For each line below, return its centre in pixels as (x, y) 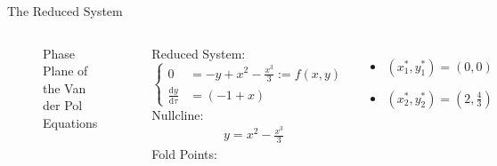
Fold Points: (184, 154)
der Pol (63, 105)
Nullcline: (178, 114)
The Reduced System (65, 11)
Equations (70, 122)
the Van (65, 87)
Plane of (65, 71)
